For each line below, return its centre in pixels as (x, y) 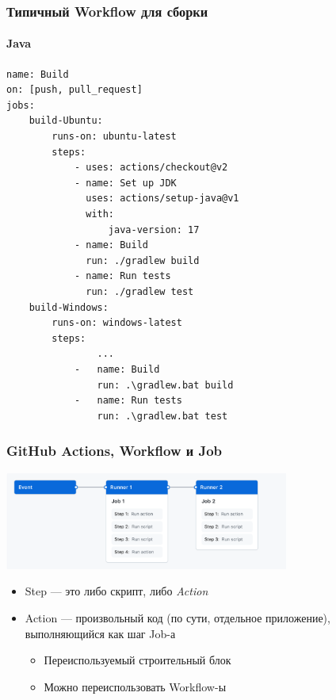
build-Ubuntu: (66, 121)
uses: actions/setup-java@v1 (162, 199)
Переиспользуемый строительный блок (137, 660)
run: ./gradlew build (143, 260)
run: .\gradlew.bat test (162, 416)
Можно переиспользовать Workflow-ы (135, 686)
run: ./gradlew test (140, 291)
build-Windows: (69, 307)
